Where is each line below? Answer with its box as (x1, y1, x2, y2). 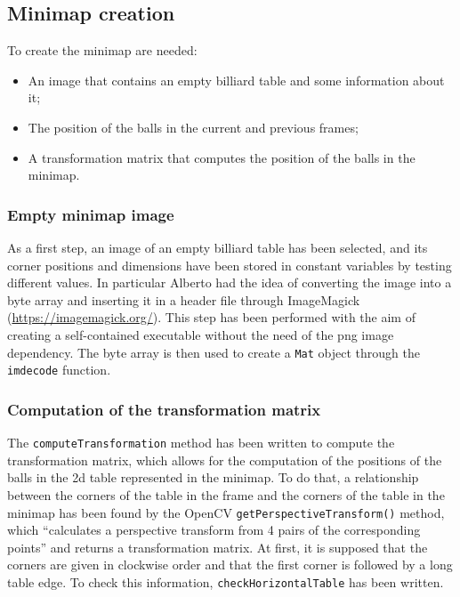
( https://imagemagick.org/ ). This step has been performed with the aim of (7, 308, 416, 327)
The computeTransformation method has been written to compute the (7, 433, 395, 452)
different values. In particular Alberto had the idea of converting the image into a (7, 273, 452, 292)
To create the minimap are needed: (7, 41, 198, 60)
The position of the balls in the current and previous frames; (28, 117, 359, 136)
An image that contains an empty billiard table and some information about (28, 70, 445, 89)
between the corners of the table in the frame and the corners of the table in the (7, 485, 445, 504)
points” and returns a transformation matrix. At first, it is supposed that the (7, 537, 428, 556)
